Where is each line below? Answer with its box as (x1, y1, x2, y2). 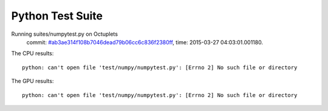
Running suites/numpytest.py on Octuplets (11, 30, 118, 38)
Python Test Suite (11, 9, 103, 22)
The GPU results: (11, 78, 54, 85)
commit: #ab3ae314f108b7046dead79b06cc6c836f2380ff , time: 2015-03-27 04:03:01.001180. (26, 38, 264, 45)
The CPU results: (11, 50, 54, 57)
